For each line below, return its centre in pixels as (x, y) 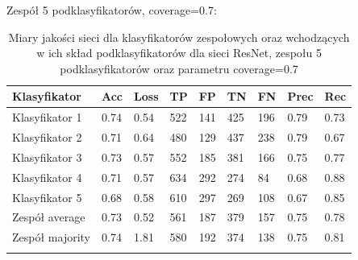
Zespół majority (51, 237)
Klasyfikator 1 (47, 117)
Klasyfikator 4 (47, 177)
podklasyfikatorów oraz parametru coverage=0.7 (179, 68)
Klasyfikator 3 (47, 157)
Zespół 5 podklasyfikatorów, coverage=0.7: (112, 10)
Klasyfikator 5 (47, 197)
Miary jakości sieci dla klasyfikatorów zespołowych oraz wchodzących (179, 37)
